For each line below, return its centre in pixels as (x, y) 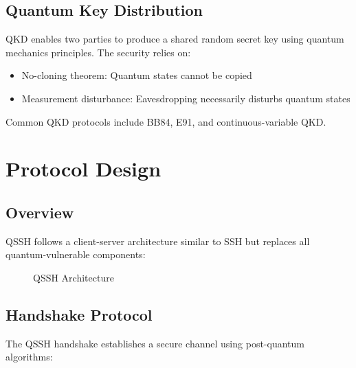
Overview (40, 212)
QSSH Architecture (74, 277)
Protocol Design (84, 169)
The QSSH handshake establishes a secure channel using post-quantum (155, 343)
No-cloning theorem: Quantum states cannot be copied (137, 75)
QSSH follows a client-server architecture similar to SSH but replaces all (158, 241)
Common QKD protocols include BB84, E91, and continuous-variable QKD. (166, 121)
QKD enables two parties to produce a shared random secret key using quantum (175, 39)
